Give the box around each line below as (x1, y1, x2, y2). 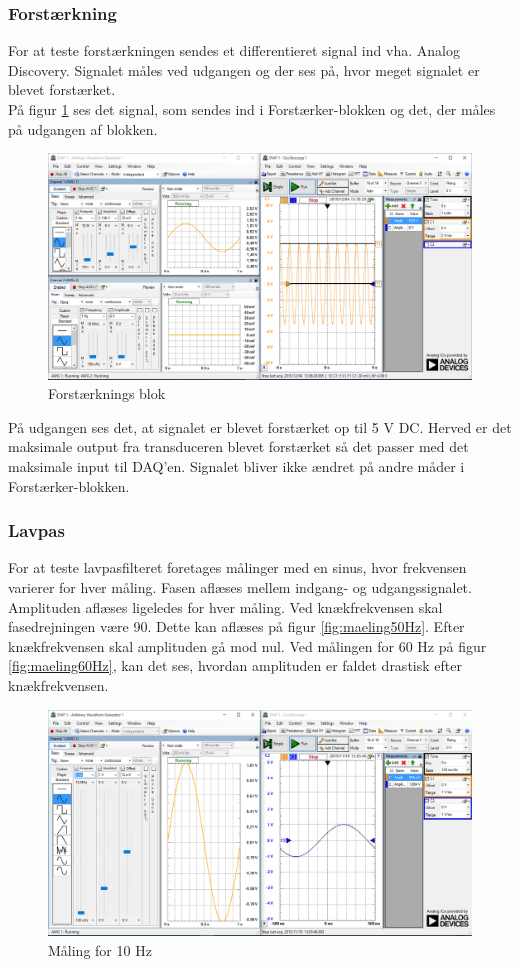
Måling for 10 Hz (48, 939, 152, 960)
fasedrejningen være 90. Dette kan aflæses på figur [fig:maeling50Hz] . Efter (8, 616, 465, 637)
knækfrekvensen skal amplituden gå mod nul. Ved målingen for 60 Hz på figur (8, 635, 487, 656)
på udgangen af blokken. (8, 118, 158, 139)
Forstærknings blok (48, 383, 166, 404)
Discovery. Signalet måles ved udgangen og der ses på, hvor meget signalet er (8, 59, 480, 80)
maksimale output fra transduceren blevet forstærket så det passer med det (8, 436, 469, 457)
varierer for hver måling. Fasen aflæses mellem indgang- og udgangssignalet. (8, 577, 472, 598)
